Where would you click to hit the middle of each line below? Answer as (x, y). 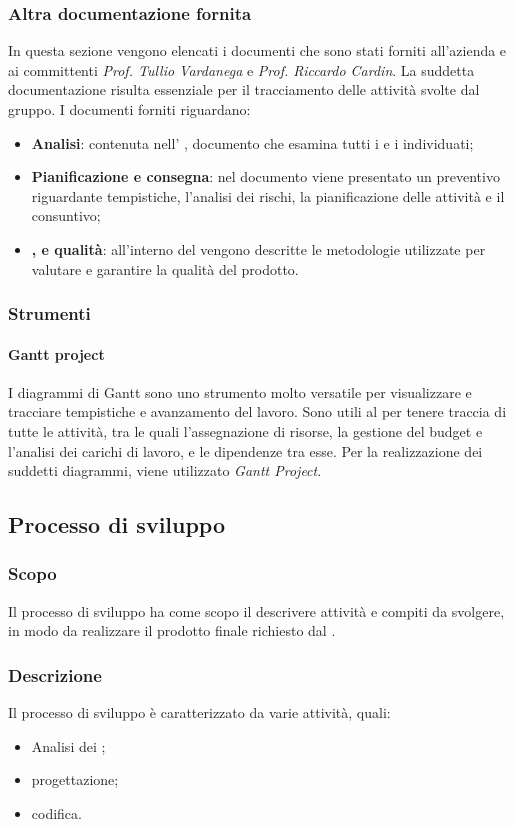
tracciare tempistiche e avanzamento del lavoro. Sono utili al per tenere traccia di (257, 411)
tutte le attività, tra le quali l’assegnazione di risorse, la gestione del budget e (245, 430)
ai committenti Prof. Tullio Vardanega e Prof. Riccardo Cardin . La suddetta (241, 69)
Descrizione (55, 674)
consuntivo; (66, 215)
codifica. (56, 812)
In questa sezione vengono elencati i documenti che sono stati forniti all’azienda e (257, 50)
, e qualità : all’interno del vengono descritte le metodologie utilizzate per (258, 248)
